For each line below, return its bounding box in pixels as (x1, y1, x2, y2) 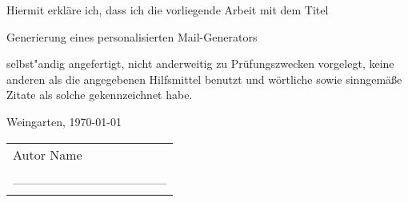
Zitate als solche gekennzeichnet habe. (6, 86, 193, 103)
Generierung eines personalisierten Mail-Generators (6, 28, 258, 45)
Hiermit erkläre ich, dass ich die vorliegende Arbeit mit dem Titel (6, 2, 329, 18)
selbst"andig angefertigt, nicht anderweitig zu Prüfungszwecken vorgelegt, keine (6, 55, 394, 72)
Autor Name (13, 145, 82, 164)
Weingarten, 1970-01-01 (6, 113, 122, 129)
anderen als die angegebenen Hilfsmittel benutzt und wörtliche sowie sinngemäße (6, 70, 402, 87)
